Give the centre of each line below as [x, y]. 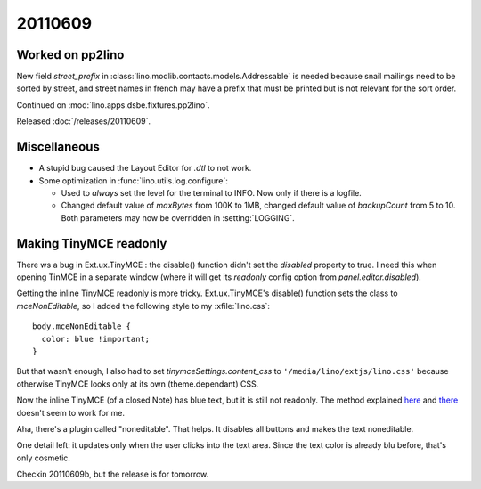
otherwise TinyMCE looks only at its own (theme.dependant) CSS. [138, 384]
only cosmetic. [44, 458]
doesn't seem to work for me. [70, 412]
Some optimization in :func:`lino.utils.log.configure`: [134, 180]
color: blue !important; [96, 339]
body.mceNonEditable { [82, 326]
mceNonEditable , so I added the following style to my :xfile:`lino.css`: [143, 306]
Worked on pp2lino [70, 55]
